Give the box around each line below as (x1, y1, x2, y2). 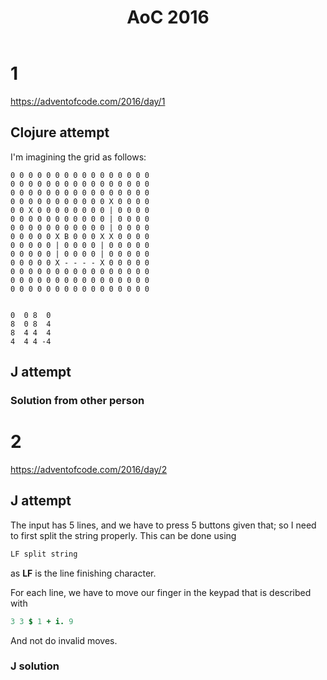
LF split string (10, 549, 78, 559)
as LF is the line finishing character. (10, 567, 157, 579)
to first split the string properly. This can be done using (10, 529, 237, 541)
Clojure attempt (10, 124, 110, 141)
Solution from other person (10, 394, 145, 408)
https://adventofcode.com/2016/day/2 (10, 464, 168, 475)
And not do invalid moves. (10, 634, 118, 646)
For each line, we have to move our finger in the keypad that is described (10, 586, 312, 598)
